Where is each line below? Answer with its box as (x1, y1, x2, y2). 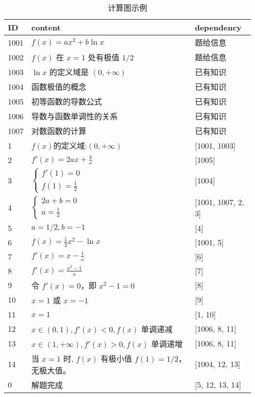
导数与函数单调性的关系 (31, 110, 118, 122)
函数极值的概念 (31, 81, 87, 92)
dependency (195, 22, 242, 33)
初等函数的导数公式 (31, 96, 102, 107)
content (31, 22, 61, 33)
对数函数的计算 (31, 125, 87, 136)
